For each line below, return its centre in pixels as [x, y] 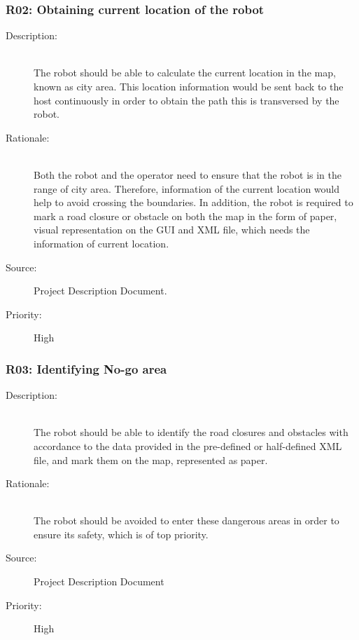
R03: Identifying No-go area [86, 368]
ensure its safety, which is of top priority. [121, 534]
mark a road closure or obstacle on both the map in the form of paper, [185, 216]
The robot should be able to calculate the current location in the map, [185, 73]
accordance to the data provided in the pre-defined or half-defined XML [188, 445]
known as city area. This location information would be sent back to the [189, 86]
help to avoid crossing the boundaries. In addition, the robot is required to [193, 202]
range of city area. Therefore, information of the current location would [187, 188]
